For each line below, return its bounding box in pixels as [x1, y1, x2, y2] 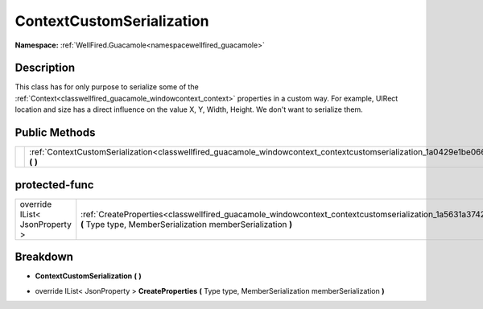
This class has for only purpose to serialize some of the [14, 82, 199, 92]
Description [14, 61, 76, 75]
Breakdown [14, 250, 74, 264]
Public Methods [14, 126, 96, 140]
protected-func [14, 178, 94, 192]
